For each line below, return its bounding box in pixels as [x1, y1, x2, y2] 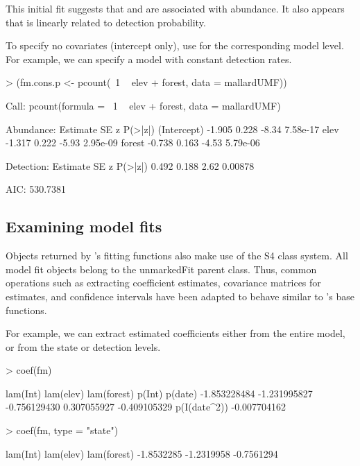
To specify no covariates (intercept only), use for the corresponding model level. [6, 38, 344, 53]
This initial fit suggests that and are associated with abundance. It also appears [6, 1, 345, 15]
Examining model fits [6, 216, 162, 237]
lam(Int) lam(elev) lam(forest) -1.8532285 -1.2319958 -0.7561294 [6, 446, 278, 460]
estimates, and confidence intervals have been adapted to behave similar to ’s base [6, 288, 354, 303]
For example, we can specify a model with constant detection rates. [6, 51, 292, 66]
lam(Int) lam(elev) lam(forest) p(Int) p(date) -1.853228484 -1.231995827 [6, 386, 313, 400]
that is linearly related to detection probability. [6, 15, 206, 29]
